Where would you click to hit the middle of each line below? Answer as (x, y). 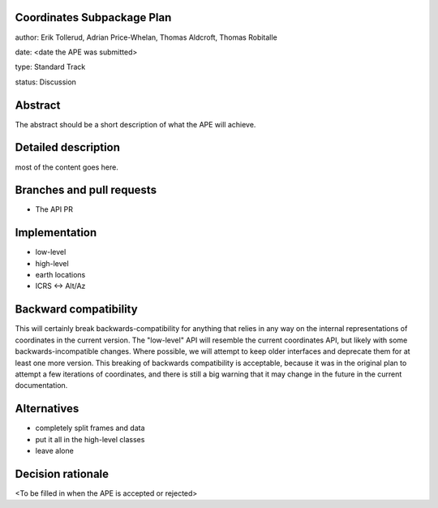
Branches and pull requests (86, 190)
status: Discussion (46, 82)
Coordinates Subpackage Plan (93, 17)
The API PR (54, 209)
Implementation (56, 232)
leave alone (55, 451)
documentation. (41, 385)
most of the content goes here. (67, 167)
